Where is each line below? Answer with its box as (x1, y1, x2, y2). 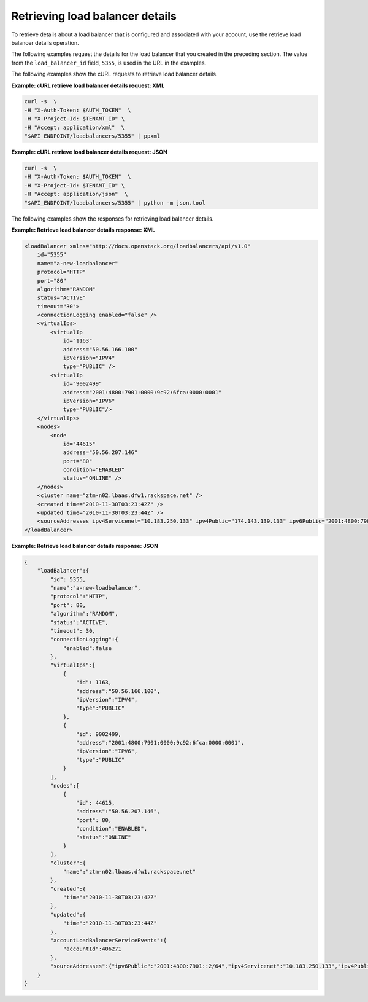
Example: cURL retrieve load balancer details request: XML (11, 82, 165, 89)
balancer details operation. (11, 39, 79, 46)
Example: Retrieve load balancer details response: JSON (11, 542, 159, 549)
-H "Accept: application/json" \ (24, 190, 128, 198)
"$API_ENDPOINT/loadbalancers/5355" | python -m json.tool (24, 199, 205, 206)
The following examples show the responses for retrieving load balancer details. (11, 215, 214, 222)
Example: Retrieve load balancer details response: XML (11, 226, 156, 233)
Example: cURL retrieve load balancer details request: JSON (11, 148, 168, 156)
